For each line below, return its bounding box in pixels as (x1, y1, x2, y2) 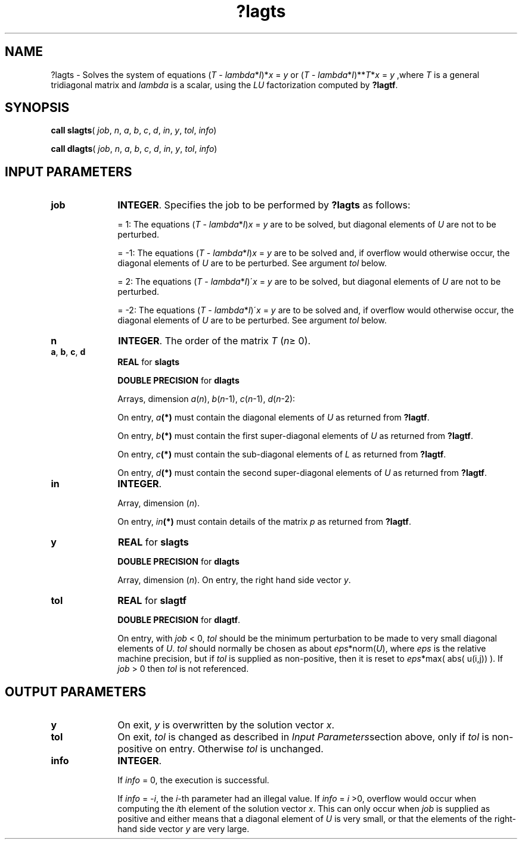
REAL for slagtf (117, 594, 187, 607)
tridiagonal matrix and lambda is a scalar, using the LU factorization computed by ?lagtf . (51, 79, 398, 90)
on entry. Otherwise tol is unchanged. (155, 743, 324, 755)
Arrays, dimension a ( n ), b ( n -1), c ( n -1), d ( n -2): (117, 394, 296, 404)
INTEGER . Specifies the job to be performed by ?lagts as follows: (117, 199, 411, 211)
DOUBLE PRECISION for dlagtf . (117, 615, 241, 625)
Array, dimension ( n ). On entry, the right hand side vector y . (117, 575, 351, 585)
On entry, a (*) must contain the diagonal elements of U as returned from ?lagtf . (117, 412, 430, 423)
